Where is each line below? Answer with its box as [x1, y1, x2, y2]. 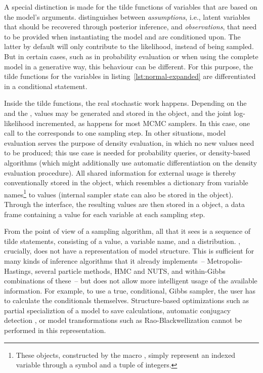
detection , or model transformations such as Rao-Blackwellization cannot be [4, 315, 242, 325]
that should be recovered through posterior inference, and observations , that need [4, 21, 257, 32]
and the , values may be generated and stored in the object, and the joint [4, 107, 232, 118]
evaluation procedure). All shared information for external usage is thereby [4, 167, 236, 178]
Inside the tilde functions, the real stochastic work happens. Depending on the [4, 98, 247, 108]
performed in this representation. [4, 325, 106, 336]
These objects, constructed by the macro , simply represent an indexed [16, 349, 236, 360]
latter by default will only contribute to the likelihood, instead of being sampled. [4, 41, 254, 52]
